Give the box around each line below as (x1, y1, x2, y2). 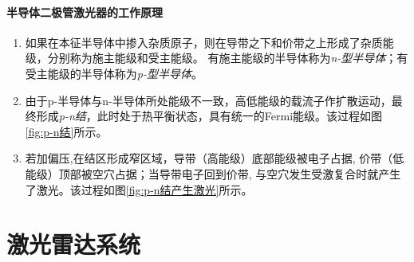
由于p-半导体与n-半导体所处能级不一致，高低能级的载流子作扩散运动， (25, 92, 392, 108)
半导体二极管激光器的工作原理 (6, 3, 163, 20)
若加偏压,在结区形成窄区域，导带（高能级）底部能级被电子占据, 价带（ (25, 150, 393, 166)
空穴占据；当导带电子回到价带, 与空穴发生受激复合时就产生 (92, 165, 401, 182)
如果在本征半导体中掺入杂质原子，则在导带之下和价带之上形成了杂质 (25, 33, 383, 50)
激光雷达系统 (6, 228, 141, 260)
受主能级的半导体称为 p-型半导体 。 (25, 65, 203, 81)
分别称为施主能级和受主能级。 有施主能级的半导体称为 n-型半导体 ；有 (47, 49, 408, 66)
